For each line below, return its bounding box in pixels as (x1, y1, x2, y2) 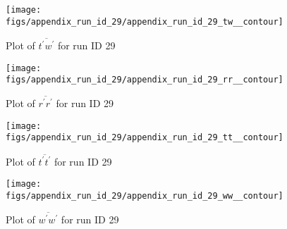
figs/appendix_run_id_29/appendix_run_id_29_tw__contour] (6, 16, 283, 27)
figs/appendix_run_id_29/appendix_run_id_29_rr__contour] (6, 75, 283, 85)
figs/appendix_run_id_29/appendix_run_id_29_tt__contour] (6, 132, 283, 143)
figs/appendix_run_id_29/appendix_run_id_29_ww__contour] (6, 191, 283, 202)
